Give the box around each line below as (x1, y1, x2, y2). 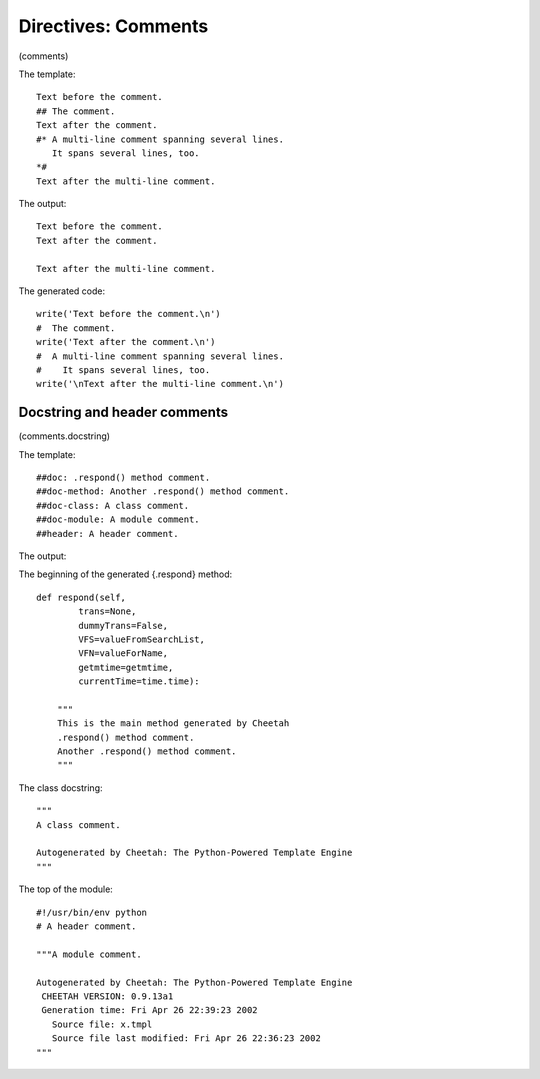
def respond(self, (36, 591, 127, 603)
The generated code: (18, 285, 106, 297)
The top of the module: (18, 883, 114, 895)
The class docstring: (18, 781, 104, 794)
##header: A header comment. (36, 528, 179, 539)
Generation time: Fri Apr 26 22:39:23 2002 (41, 1005, 259, 1016)
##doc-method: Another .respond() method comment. (36, 486, 290, 497)
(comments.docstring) (18, 430, 110, 442)
